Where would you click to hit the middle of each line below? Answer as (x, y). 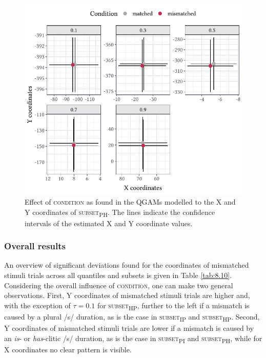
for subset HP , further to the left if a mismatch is (173, 306)
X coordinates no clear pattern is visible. (68, 349)
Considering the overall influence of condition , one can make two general (119, 285)
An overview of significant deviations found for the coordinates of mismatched (127, 265)
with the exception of (37, 305)
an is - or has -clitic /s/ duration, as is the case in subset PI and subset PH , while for (133, 339)
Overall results (35, 246)
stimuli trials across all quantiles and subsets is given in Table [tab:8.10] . (118, 275)
